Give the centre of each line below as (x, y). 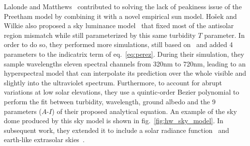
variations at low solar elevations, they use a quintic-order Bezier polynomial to (122, 92)
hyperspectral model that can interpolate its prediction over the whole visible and (125, 73)
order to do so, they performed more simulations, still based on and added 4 (118, 44)
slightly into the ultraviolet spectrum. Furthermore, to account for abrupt (113, 82)
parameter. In (224, 35)
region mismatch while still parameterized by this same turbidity (100, 35)
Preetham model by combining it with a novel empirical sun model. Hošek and (120, 16)
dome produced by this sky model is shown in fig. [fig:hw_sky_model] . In (114, 121)
